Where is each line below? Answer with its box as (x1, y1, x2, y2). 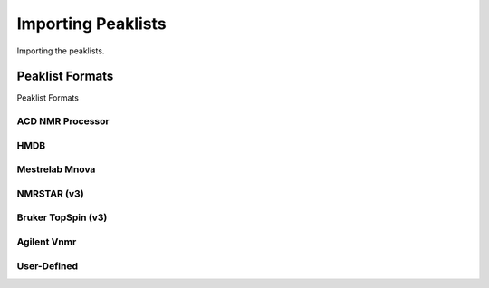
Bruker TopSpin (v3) (16, 211, 108, 224)
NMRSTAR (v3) (16, 187, 85, 199)
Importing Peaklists (16, 14, 167, 34)
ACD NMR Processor (16, 115, 110, 128)
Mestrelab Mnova (16, 163, 96, 176)
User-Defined (16, 259, 79, 272)
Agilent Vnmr (16, 235, 77, 248)
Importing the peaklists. (16, 45, 105, 56)
